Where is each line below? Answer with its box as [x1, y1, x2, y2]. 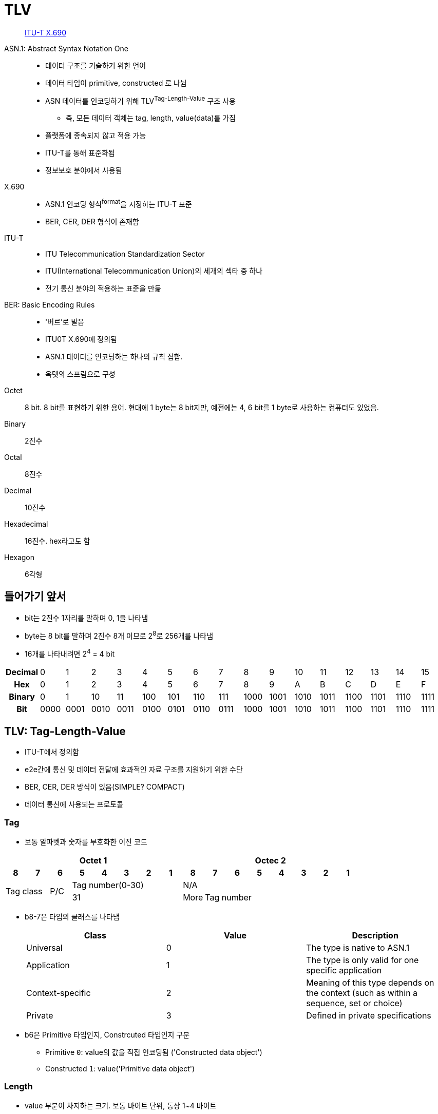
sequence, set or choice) [306, 997, 403, 1008]
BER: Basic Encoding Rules [4, 300, 95, 310]
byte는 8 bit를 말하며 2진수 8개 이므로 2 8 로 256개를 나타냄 [25, 629, 214, 640]
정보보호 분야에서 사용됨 [45, 166, 122, 175]
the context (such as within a [306, 987, 418, 998]
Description [352, 930, 398, 940]
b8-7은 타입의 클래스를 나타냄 [25, 912, 120, 921]
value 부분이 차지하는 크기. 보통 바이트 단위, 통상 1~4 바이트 [25, 1101, 217, 1110]
